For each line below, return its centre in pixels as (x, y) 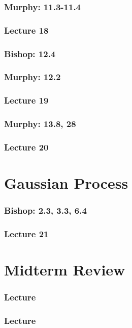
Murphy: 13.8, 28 (40, 124)
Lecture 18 (26, 30)
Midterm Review (65, 270)
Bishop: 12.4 (30, 53)
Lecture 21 (26, 234)
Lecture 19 (26, 100)
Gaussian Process (66, 183)
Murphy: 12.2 (32, 77)
